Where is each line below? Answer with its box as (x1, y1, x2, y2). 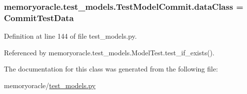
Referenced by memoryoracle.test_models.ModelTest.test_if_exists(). (4, 47, 215, 57)
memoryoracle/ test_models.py (4, 80, 96, 90)
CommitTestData (4, 11, 74, 23)
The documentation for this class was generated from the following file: (4, 64, 218, 74)
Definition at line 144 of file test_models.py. (4, 31, 137, 41)
